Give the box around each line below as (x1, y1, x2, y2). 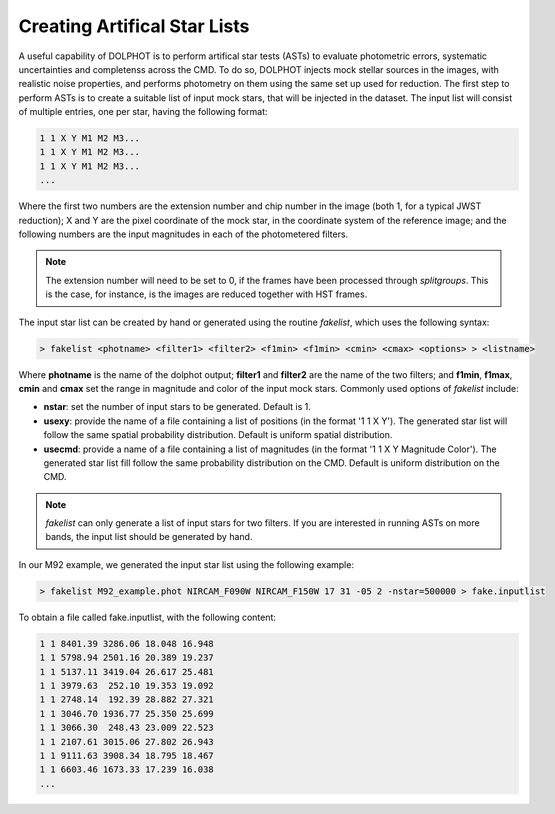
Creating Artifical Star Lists (18, 15, 250, 37)
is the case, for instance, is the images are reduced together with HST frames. (45, 288, 368, 300)
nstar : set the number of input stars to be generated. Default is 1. (43, 401, 312, 413)
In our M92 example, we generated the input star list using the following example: (18, 558, 355, 570)
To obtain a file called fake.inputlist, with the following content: (18, 611, 277, 623)
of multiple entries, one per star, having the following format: (18, 106, 269, 118)
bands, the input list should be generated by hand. (45, 531, 253, 543)
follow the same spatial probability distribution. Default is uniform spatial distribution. (43, 429, 393, 441)
